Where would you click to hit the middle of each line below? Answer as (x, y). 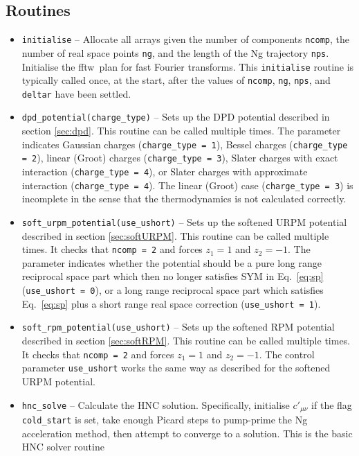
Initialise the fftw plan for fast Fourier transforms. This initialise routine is (188, 66)
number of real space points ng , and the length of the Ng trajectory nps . (175, 52)
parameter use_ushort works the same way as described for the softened (176, 368)
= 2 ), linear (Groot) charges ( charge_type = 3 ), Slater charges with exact (180, 158)
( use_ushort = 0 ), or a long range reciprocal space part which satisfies (173, 290)
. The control (287, 354)
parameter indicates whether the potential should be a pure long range (172, 262)
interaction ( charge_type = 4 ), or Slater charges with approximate (165, 172)
